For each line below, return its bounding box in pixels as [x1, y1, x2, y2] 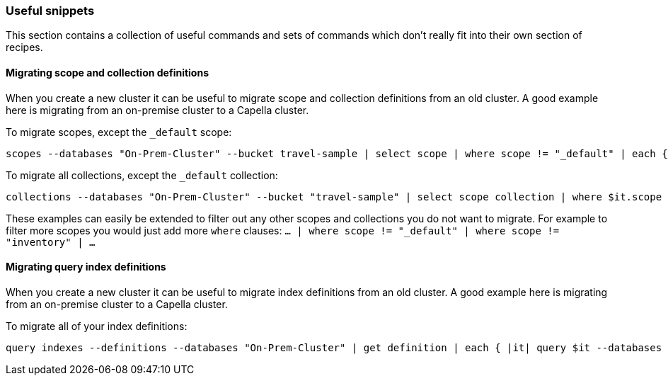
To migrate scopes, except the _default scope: [6, 125, 232, 138]
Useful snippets [6, 4, 95, 18]
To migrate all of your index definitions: [6, 319, 188, 332]
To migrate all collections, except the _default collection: [6, 169, 278, 181]
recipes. [6, 41, 43, 54]
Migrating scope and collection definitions [6, 66, 209, 79]
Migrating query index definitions [6, 261, 166, 273]
